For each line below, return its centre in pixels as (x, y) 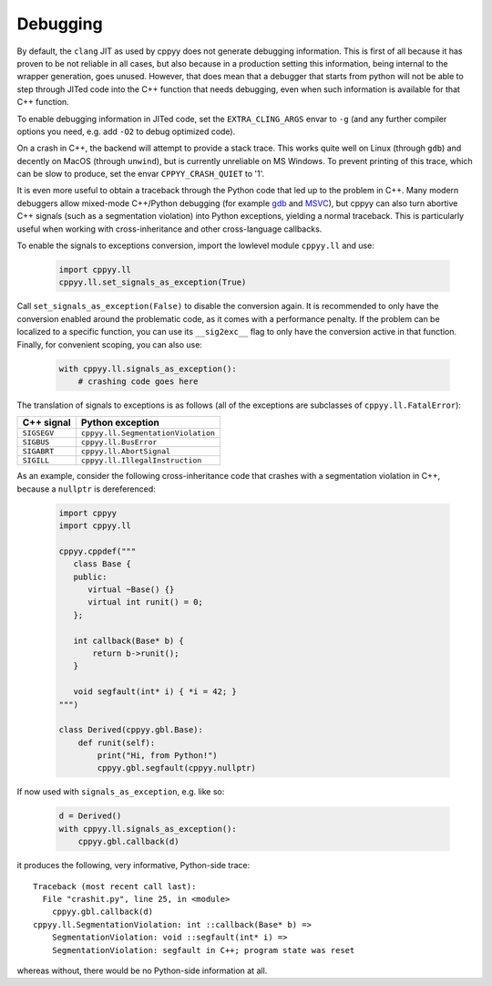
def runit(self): (117, 742)
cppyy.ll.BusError (119, 442)
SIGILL (36, 461)
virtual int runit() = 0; (146, 602)
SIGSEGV (38, 433)
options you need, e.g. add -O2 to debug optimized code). (126, 131)
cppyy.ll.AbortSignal (126, 451)
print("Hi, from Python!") (157, 756)
